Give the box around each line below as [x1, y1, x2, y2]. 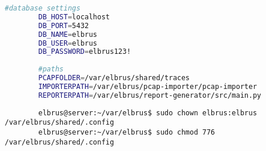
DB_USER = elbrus [38, 39, 97, 47]
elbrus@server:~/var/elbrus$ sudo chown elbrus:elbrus [38, 108, 257, 117]
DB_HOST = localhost [38, 12, 110, 21]
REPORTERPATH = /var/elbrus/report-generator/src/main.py [38, 91, 261, 99]
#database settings [5, 4, 80, 12]
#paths [38, 65, 64, 74]
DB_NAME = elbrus [38, 30, 97, 39]
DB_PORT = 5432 [38, 21, 89, 30]
